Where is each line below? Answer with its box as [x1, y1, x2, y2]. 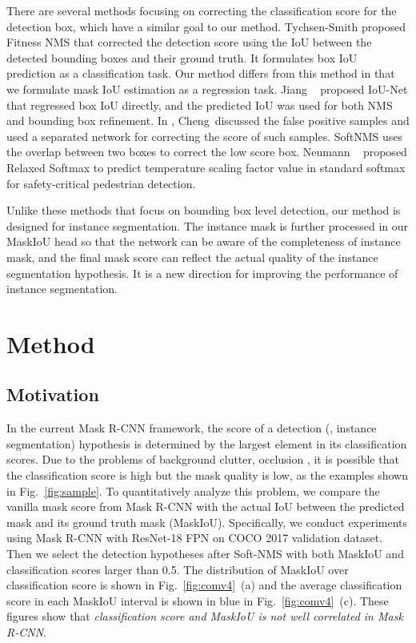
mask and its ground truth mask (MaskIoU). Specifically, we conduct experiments [6, 513, 408, 530]
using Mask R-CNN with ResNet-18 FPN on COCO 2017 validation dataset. [6, 529, 383, 546]
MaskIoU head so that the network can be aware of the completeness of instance [6, 233, 401, 250]
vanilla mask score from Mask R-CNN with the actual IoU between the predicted [6, 498, 405, 515]
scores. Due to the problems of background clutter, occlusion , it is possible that [6, 451, 399, 468]
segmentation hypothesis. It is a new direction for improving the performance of [6, 264, 398, 281]
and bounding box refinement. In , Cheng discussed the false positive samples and [6, 112, 410, 129]
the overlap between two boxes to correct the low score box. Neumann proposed [6, 143, 407, 160]
